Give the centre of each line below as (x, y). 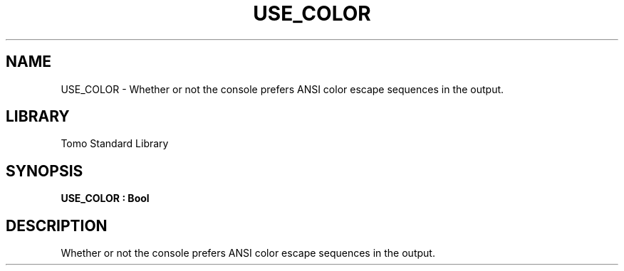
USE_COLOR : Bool (105, 198)
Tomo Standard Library (115, 144)
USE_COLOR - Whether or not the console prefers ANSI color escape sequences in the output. (282, 89)
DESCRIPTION (57, 225)
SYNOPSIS (45, 171)
